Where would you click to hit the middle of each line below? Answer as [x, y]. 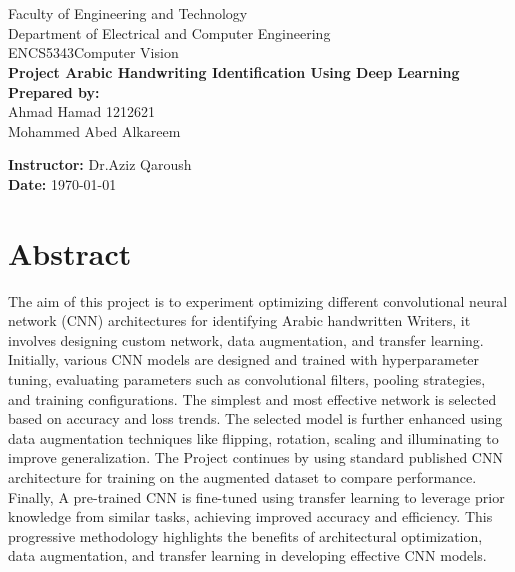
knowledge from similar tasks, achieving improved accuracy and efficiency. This [250, 516]
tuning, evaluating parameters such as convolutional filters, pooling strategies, [247, 379]
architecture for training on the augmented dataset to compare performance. [242, 477]
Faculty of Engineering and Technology [128, 13]
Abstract [70, 252]
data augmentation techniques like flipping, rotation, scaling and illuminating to [253, 437]
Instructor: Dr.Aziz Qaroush [100, 164]
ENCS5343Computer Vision [93, 52]
